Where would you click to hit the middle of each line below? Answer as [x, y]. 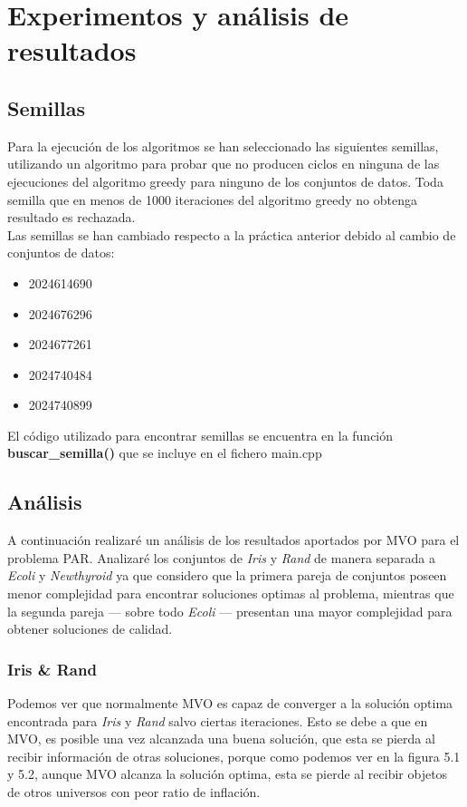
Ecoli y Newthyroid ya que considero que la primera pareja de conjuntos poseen [227, 575]
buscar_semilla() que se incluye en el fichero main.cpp [165, 453]
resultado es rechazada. [71, 217]
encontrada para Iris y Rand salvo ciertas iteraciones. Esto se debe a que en [218, 720]
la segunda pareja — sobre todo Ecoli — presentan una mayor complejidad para [230, 611]
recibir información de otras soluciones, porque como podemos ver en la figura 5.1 [234, 756]
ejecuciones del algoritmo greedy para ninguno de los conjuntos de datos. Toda [225, 181]
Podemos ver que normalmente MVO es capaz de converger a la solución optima [230, 703]
